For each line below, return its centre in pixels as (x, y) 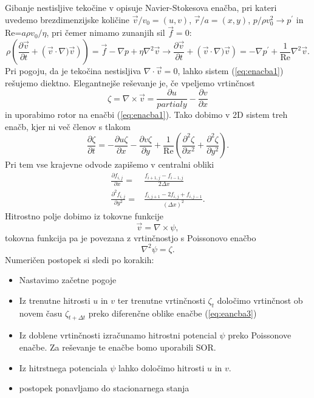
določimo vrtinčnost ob (260, 300)
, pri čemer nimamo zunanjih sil (106, 33)
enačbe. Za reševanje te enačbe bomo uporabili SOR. (118, 347)
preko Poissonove (260, 335)
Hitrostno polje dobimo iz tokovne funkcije (84, 215)
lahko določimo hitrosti (162, 367)
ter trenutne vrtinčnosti (161, 300)
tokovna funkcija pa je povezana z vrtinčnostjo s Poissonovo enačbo (131, 237)
